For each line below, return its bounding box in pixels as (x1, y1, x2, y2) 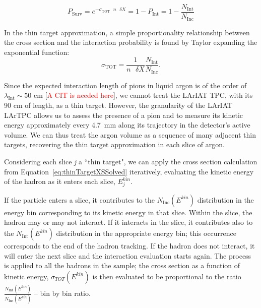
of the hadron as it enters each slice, (4, 176, 115, 187)
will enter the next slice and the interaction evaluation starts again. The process (4, 250, 251, 261)
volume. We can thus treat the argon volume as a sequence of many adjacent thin (4, 129, 256, 140)
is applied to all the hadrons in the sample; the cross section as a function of (4, 260, 240, 271)
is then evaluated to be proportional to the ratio (92, 271, 241, 281)
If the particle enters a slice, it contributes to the (4, 194, 155, 205)
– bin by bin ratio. (34, 288, 91, 298)
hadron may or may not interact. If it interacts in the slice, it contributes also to (4, 217, 253, 227)
